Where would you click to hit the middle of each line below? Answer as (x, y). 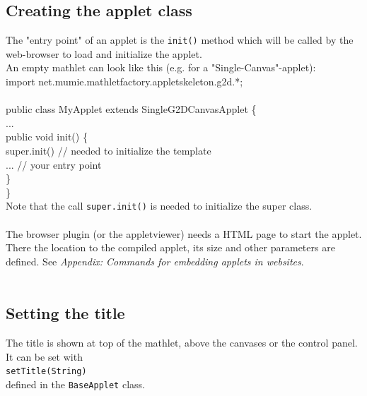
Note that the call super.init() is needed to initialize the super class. (159, 206)
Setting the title (65, 313)
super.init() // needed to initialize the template (109, 151)
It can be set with (44, 356)
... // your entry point (54, 164)
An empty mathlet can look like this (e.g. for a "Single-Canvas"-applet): (161, 67)
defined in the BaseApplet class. (75, 384)
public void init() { (47, 137)
